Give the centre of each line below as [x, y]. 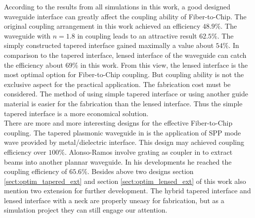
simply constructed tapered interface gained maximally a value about [109, 45]
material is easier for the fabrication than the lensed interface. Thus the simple [123, 103]
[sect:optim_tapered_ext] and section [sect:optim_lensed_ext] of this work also [125, 181]
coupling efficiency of [36, 171]
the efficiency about [34, 65]
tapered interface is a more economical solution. [76, 113]
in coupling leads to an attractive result [137, 35]
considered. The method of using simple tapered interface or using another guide [126, 94]
